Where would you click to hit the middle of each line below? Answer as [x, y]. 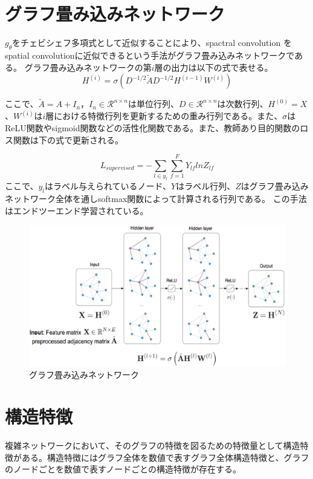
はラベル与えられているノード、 [108, 186]
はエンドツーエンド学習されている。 [77, 210]
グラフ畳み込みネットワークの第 [88, 67]
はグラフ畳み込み [275, 186]
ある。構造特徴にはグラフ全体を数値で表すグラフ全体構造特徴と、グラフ [165, 457]
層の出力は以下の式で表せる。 [214, 67]
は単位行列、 [153, 104]
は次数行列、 [243, 104]
